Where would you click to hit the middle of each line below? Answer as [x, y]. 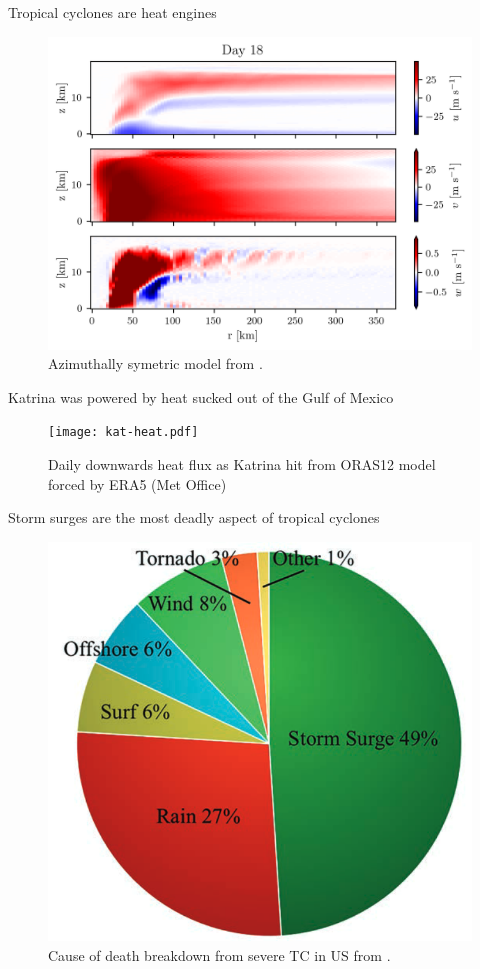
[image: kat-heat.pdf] [123, 432]
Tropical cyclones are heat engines [112, 12]
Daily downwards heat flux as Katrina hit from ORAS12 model [242, 464]
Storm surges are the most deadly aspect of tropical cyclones [194, 517]
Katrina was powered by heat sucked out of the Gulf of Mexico [201, 396]
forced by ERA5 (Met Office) [137, 483]
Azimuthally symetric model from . [155, 363]
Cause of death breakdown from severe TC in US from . [219, 954]
